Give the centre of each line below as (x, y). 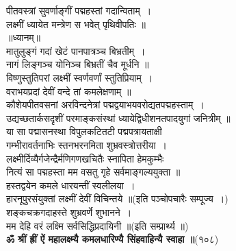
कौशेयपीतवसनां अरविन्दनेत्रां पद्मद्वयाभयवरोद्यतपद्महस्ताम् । (105, 105)
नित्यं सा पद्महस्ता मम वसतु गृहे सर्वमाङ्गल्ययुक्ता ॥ (93, 172)
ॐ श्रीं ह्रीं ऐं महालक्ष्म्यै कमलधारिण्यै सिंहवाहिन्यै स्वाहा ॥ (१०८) (113, 239)
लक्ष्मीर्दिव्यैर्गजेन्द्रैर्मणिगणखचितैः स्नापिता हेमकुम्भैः (85, 158)
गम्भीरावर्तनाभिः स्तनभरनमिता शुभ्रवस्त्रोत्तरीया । (87, 144)
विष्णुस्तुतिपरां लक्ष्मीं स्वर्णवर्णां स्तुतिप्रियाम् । (80, 77)
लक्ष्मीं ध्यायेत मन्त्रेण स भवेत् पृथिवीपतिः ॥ (76, 24)
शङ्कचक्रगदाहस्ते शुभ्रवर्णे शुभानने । (69, 212)
